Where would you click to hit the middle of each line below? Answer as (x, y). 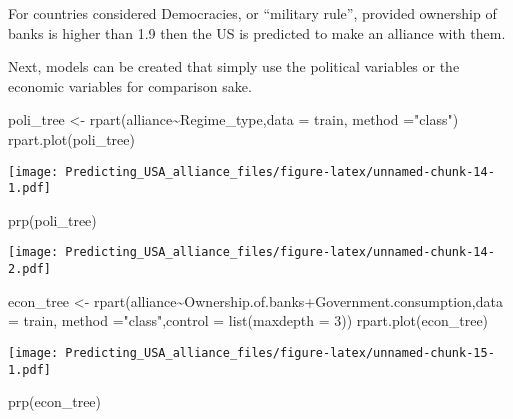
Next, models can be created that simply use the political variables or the (234, 66)
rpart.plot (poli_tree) (71, 138)
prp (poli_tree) (52, 219)
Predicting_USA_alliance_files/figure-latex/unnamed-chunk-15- (280, 352)
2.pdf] (29, 269)
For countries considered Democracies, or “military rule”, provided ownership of (252, 13)
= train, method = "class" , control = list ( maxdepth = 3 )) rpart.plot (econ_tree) (248, 320)
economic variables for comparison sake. (130, 85)
